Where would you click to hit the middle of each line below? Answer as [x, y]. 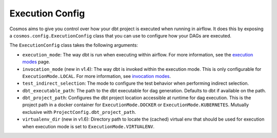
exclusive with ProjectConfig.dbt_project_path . [79, 112]
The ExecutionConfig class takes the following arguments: [74, 45]
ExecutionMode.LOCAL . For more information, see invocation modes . [97, 76]
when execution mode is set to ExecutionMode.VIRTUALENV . [88, 126]
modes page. [36, 62]
